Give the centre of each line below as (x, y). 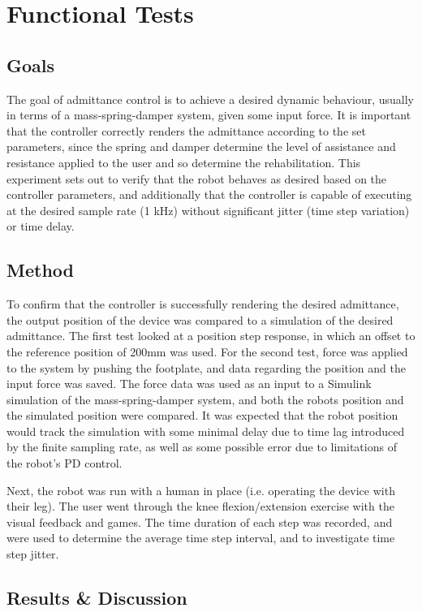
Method (40, 270)
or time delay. (41, 226)
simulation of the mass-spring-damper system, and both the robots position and (205, 399)
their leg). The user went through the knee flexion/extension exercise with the (200, 506)
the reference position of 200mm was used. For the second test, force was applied (207, 351)
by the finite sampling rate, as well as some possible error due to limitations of (202, 447)
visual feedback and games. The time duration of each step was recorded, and (200, 521)
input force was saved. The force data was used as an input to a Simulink (189, 384)
